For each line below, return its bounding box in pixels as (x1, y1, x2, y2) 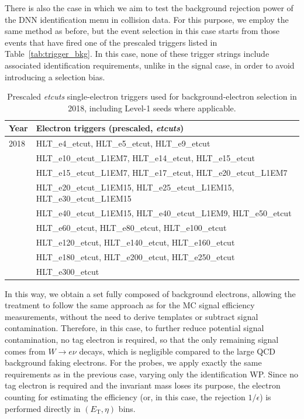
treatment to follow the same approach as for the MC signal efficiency (5, 299, 255, 311)
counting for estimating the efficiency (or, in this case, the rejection (5, 390, 246, 403)
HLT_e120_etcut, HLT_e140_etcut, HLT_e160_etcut (36, 236, 235, 248)
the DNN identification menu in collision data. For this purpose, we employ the (5, 13, 289, 25)
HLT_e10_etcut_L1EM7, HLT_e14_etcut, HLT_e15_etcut (36, 152, 255, 164)
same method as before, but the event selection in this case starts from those (5, 25, 280, 37)
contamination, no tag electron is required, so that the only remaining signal (5, 333, 279, 345)
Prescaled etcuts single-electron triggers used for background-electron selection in (7, 90, 297, 103)
